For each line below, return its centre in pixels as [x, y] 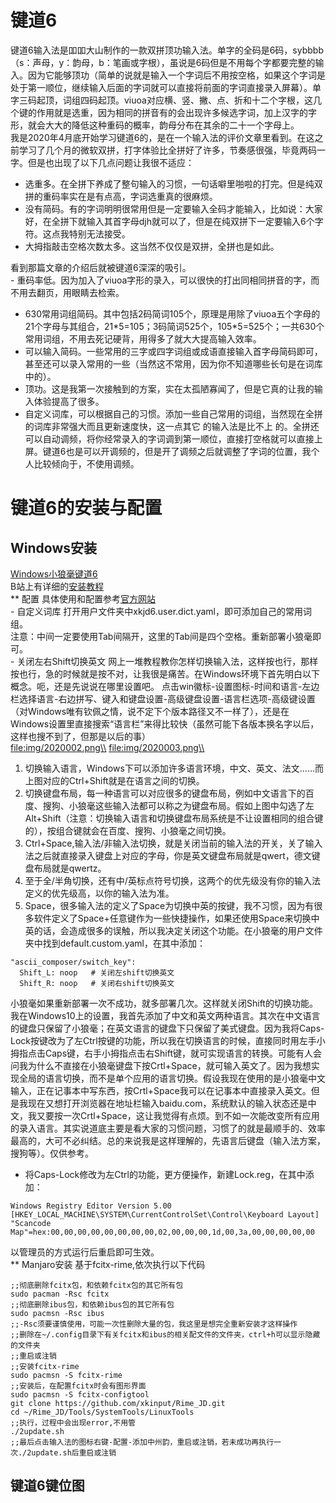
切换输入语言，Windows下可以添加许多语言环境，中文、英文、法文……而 [174, 768]
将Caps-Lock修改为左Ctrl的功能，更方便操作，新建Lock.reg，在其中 [165, 1174]
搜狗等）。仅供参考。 [52, 1153]
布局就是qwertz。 [70, 868]
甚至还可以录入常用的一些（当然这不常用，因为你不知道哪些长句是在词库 [173, 363]
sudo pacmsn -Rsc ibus [57, 1313]
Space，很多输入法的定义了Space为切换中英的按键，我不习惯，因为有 [169, 905]
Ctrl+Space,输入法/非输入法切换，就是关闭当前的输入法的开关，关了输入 [173, 843]
